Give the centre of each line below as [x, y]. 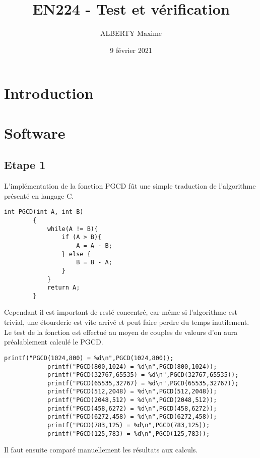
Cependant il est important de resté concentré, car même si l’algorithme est [121, 312]
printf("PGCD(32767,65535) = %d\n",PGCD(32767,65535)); [143, 375]
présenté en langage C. [39, 195]
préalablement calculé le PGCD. [54, 342]
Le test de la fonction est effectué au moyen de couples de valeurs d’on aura [121, 332]
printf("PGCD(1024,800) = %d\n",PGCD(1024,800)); [89, 358]
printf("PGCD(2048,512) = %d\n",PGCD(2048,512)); [132, 400]
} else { [76, 254]
